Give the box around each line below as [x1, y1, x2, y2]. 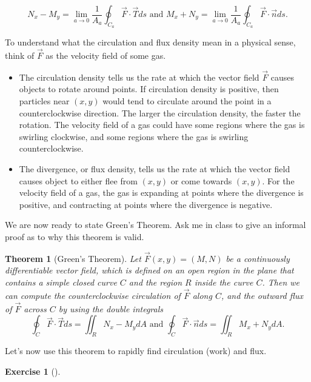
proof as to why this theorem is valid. [5, 230, 144, 243]
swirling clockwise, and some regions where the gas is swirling [19, 130, 249, 142]
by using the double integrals [58, 302, 164, 315]
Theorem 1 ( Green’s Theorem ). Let [5, 252, 141, 264]
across [24, 302, 47, 315]
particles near [19, 95, 70, 107]
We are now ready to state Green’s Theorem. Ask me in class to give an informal [5, 218, 306, 231]
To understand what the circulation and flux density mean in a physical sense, [5, 36, 296, 49]
